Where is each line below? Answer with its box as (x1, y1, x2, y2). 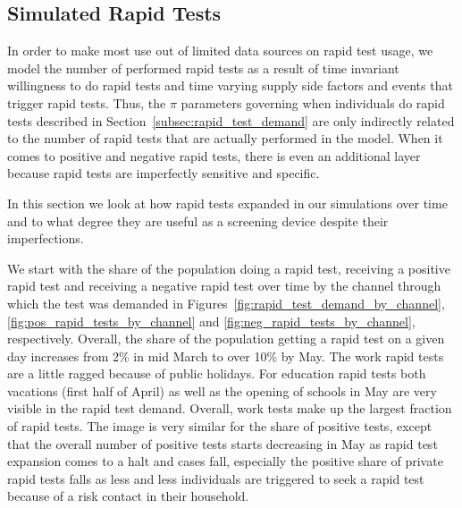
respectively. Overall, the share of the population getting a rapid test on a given (7, 329, 445, 348)
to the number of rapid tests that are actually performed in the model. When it (7, 129, 443, 148)
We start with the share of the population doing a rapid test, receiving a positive (7, 258, 450, 277)
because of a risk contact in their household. (7, 487, 249, 505)
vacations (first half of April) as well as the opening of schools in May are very (7, 381, 437, 400)
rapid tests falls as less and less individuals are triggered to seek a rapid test (7, 469, 424, 487)
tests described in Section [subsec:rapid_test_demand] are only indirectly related (7, 111, 455, 130)
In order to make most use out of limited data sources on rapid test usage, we (7, 41, 433, 60)
